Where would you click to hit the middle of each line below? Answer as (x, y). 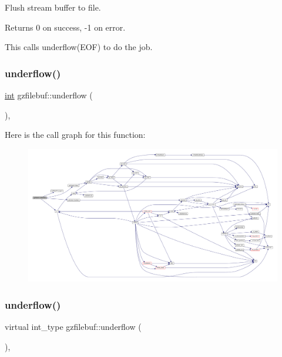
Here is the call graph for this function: (75, 135)
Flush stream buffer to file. (53, 7)
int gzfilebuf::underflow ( (49, 95)
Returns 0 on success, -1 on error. (65, 27)
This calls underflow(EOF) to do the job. (79, 47)
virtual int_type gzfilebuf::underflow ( (73, 327)
